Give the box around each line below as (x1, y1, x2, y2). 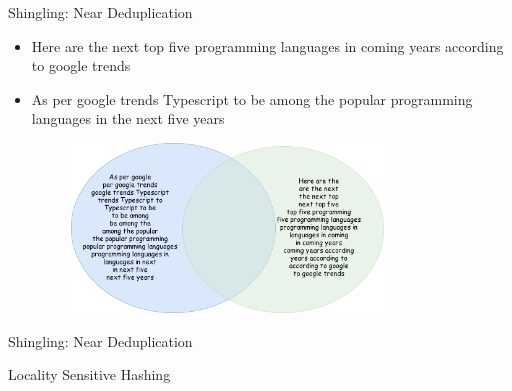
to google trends (31, 55, 131, 76)
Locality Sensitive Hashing (8, 364, 171, 385)
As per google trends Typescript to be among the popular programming (31, 88, 473, 109)
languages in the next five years (31, 108, 225, 129)
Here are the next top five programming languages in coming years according (31, 35, 504, 56)
